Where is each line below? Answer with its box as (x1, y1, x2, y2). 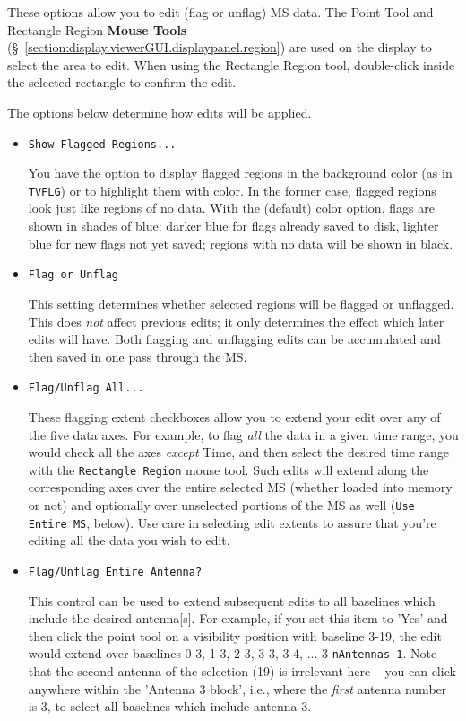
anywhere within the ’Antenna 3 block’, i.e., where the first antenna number (28, 679, 447, 698)
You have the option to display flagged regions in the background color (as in (28, 163, 453, 182)
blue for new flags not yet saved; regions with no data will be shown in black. (28, 233, 453, 252)
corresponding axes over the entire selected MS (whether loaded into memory (28, 478, 453, 497)
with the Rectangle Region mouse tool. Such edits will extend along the (28, 460, 429, 479)
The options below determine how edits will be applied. (7, 102, 312, 121)
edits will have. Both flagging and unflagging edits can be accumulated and (28, 330, 441, 348)
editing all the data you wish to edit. (28, 531, 230, 550)
